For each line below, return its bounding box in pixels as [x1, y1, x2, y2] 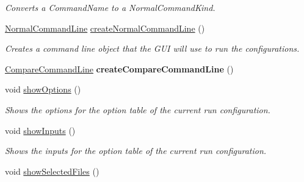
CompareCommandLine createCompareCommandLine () [5, 62, 234, 75]
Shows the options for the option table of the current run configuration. [5, 103, 270, 116]
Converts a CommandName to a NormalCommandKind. [5, 1, 215, 13]
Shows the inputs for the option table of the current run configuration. [5, 144, 267, 157]
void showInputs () [5, 124, 76, 136]
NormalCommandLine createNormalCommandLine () [5, 21, 205, 34]
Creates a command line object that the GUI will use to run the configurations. [5, 42, 300, 55]
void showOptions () [5, 83, 81, 96]
